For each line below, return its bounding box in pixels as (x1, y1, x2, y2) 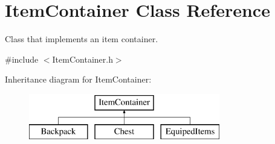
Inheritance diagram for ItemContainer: (5, 73, 152, 86)
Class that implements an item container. (5, 33, 158, 45)
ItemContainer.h (52, 52, 113, 65)
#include (5, 52, 39, 65)
